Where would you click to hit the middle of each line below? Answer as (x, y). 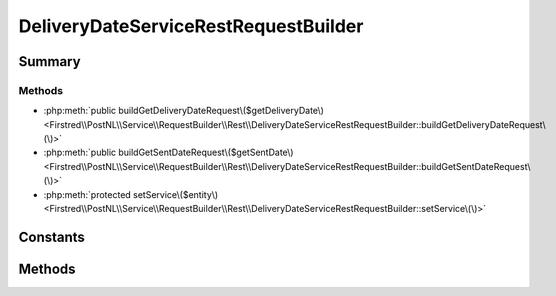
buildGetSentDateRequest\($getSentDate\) (206, 152)
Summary (49, 61)
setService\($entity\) (176, 194)
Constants (51, 236)
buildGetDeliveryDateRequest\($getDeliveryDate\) (221, 111)
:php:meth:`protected (87, 194)
